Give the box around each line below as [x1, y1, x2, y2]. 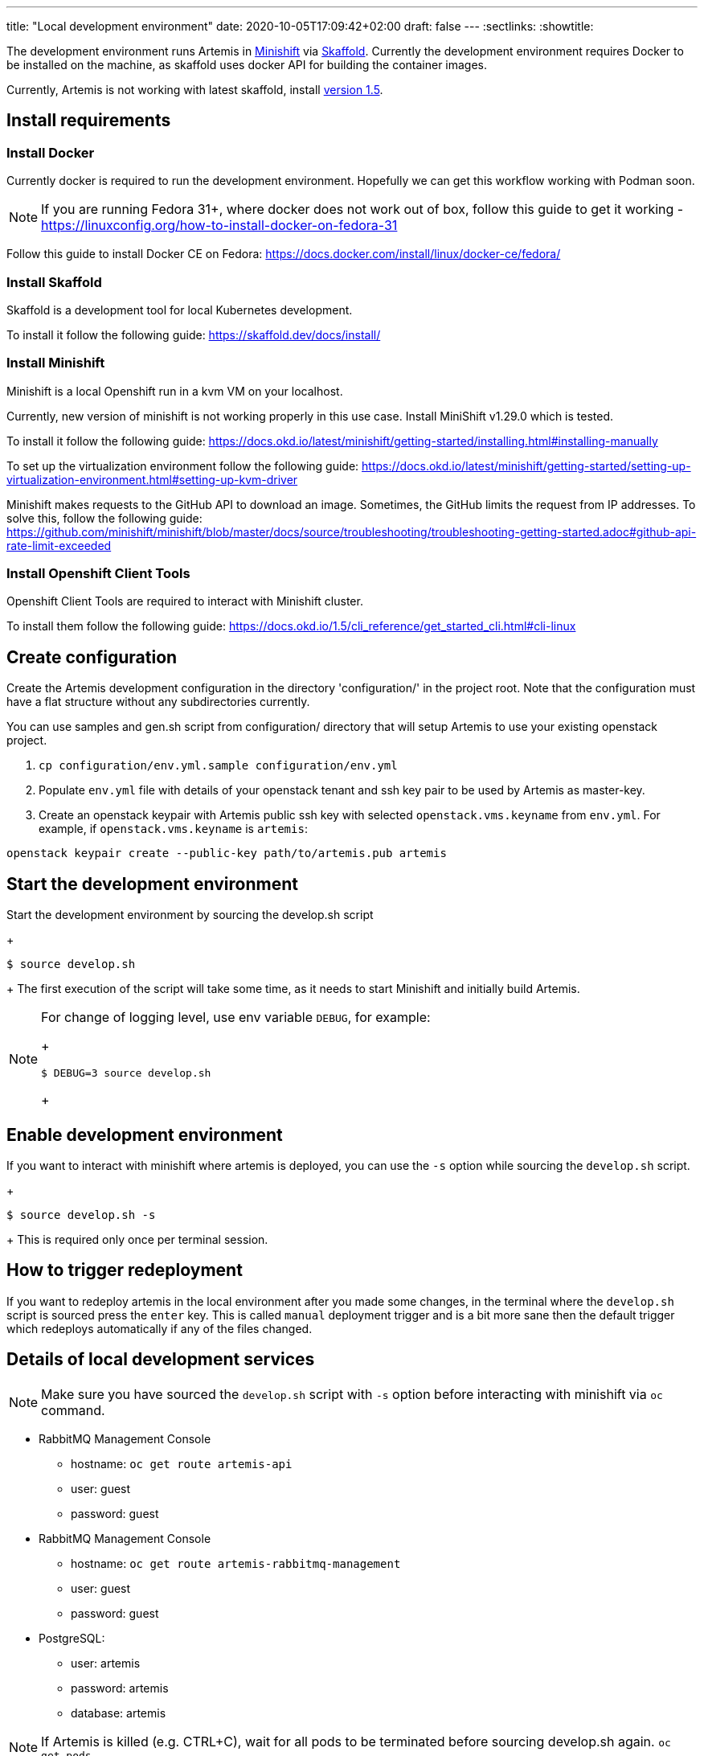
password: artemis [71, 1680, 169, 1695]
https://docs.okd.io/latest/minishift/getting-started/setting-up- [362, 458, 691, 473]
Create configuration [6, 646, 178, 667]
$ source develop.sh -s [6, 1208, 156, 1221]
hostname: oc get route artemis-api [71, 1456, 293, 1471]
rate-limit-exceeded [6, 538, 112, 552]
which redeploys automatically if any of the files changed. [6, 1321, 313, 1335]
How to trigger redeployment [6, 1260, 243, 1281]
